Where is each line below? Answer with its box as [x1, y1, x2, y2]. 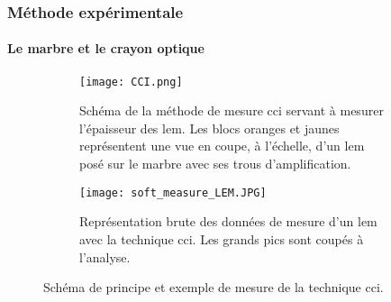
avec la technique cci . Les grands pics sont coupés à [79, 229, 364, 248]
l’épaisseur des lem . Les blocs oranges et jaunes [79, 118, 340, 137]
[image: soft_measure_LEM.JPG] [79, 186, 267, 199]
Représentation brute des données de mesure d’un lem [79, 212, 377, 231]
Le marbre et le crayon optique [7, 39, 205, 58]
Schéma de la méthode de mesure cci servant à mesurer [79, 101, 384, 120]
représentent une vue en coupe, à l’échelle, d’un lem [79, 136, 365, 155]
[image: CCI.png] [79, 75, 183, 88]
